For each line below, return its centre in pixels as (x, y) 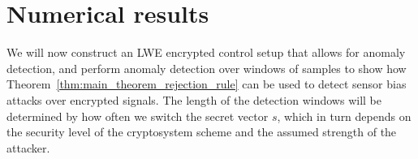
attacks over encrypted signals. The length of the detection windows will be (194, 99)
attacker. (28, 147)
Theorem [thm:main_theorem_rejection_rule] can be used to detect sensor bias (207, 84)
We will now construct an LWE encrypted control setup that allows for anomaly (206, 52)
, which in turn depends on (344, 116)
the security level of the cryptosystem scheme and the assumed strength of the (202, 132)
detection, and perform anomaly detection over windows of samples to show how (207, 68)
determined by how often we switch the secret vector (138, 116)
